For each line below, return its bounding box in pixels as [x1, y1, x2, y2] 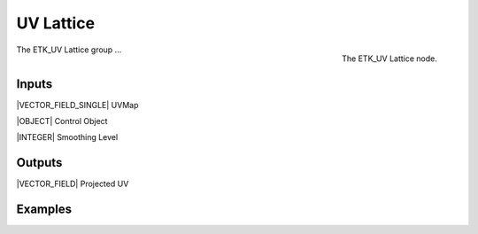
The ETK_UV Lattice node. [342, 53, 437, 64]
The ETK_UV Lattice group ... [16, 44, 122, 55]
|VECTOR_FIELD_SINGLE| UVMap [16, 99, 139, 110]
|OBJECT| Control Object [16, 116, 108, 127]
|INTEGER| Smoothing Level [16, 132, 119, 143]
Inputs [16, 76, 53, 91]
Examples [16, 202, 73, 217]
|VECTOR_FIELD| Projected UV [16, 178, 129, 190]
